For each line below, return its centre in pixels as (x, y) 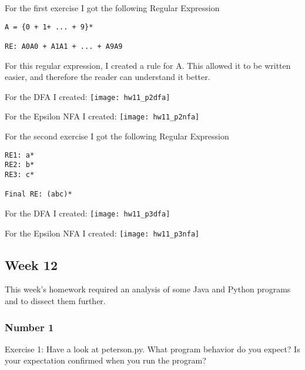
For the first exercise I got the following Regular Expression (112, 8)
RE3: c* (20, 174)
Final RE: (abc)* (38, 194)
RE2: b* (20, 165)
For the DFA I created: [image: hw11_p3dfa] (88, 213)
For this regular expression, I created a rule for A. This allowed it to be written (148, 65)
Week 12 (31, 264)
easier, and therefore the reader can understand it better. (108, 77)
